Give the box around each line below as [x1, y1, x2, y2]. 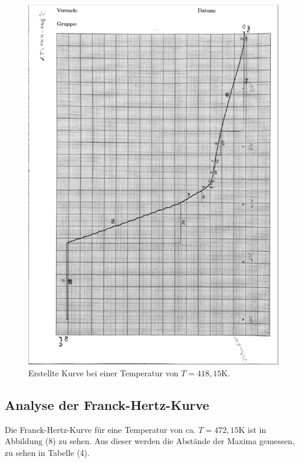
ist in [248, 423, 267, 435]
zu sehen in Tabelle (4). [5, 446, 90, 458]
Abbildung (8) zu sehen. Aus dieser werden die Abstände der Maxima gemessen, [5, 435, 295, 447]
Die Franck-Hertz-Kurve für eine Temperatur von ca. [5, 423, 196, 435]
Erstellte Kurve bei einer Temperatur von [28, 366, 179, 379]
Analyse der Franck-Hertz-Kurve [5, 395, 209, 413]
